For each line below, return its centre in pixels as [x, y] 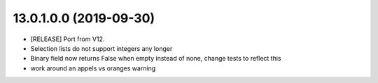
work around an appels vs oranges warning [93, 68]
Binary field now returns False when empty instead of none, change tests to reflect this [156, 59]
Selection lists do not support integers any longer [101, 48]
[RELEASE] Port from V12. [68, 39]
